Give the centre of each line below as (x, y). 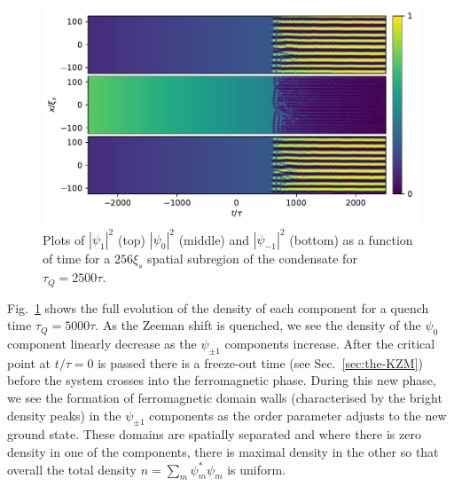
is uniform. (257, 469)
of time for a (77, 259)
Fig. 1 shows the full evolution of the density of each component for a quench (218, 307)
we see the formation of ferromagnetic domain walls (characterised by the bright (225, 397)
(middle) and (214, 239)
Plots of (64, 239)
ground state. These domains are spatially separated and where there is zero (214, 434)
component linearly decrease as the (102, 343)
